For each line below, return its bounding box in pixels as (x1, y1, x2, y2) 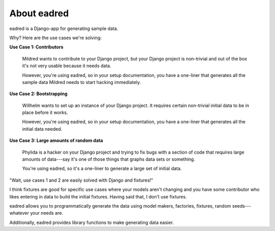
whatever (9, 210, 29, 216)
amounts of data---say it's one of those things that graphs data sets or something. (22, 156, 196, 162)
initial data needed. (22, 126, 63, 132)
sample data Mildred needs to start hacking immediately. (22, 79, 141, 85)
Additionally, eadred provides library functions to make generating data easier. (9, 219, 174, 225)
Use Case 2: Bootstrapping (9, 91, 68, 97)
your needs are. (30, 210, 63, 216)
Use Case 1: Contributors (9, 44, 64, 50)
